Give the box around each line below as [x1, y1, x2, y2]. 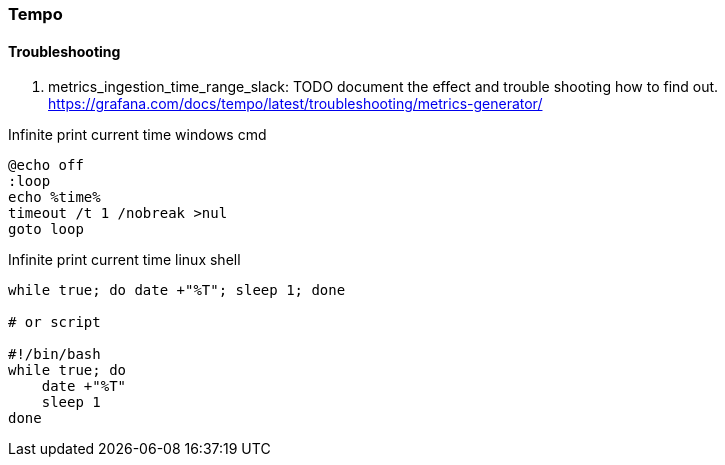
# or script [8, 314, 101, 331]
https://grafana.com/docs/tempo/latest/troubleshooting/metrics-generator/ [48, 95, 543, 113]
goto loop [8, 221, 84, 238]
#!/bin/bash [8, 346, 101, 363]
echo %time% [8, 189, 101, 206]
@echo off [8, 157, 84, 174]
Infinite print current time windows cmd [8, 126, 267, 144]
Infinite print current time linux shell [8, 251, 241, 269]
